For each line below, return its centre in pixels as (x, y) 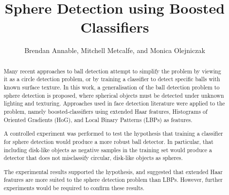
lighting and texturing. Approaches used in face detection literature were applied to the (114, 103)
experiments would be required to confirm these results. (74, 188)
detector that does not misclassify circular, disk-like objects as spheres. (93, 158)
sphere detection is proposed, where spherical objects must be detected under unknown (114, 95)
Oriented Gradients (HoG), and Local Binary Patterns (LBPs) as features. (98, 119)
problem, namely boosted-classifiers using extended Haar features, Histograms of (106, 111)
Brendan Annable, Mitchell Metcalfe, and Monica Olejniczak (115, 50)
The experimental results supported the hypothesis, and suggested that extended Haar (113, 171)
